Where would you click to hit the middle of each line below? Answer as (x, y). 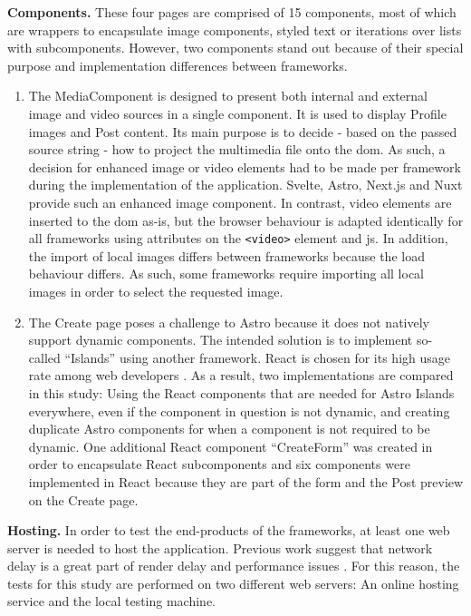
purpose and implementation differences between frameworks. (178, 65)
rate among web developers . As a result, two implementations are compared (241, 375)
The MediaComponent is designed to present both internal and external (228, 96)
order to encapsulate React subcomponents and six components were (219, 464)
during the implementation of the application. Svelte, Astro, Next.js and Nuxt (245, 185)
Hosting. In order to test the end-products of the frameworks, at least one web (229, 530)
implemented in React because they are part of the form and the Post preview (246, 481)
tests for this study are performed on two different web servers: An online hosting (233, 583)
